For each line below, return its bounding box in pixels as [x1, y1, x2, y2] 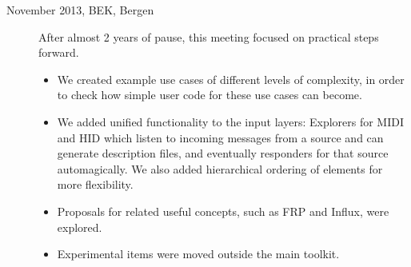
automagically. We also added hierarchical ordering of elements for [57, 160, 383, 177]
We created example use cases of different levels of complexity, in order [57, 70, 405, 87]
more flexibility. [57, 176, 134, 193]
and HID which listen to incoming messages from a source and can [57, 129, 384, 145]
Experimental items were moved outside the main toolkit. [57, 245, 340, 262]
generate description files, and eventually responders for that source [57, 145, 389, 161]
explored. [57, 218, 102, 235]
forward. [38, 44, 79, 61]
